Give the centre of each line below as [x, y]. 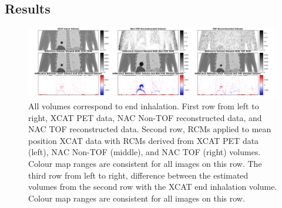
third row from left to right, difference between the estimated [138, 175]
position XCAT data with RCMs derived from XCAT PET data [144, 140]
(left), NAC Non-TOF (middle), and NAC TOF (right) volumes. [145, 152]
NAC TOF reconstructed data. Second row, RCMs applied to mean [150, 129]
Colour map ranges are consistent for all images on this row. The [145, 164]
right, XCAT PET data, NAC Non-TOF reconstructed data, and [145, 117]
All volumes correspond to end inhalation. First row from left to [144, 106]
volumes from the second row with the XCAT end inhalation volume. [153, 187]
